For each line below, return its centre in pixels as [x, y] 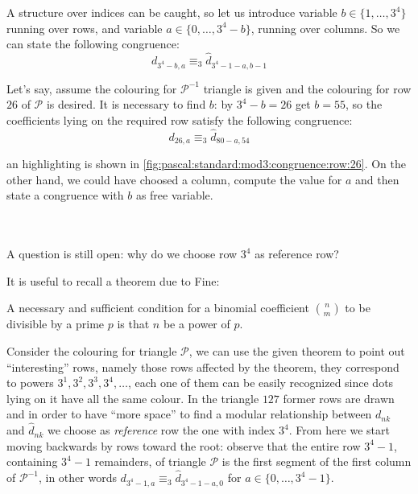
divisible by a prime [56, 324]
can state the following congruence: [93, 44]
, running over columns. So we [325, 28]
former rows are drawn [339, 398]
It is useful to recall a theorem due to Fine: [113, 280]
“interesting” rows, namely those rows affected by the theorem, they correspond [203, 366]
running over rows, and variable [85, 28]
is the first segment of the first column [317, 461]
